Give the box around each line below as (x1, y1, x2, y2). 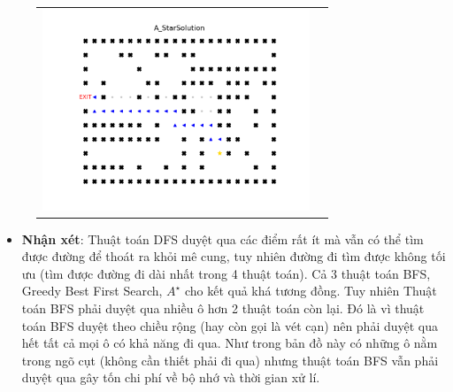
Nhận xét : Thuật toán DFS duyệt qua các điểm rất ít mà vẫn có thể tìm (21, 229, 424, 248)
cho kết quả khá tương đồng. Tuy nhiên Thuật (184, 281, 437, 300)
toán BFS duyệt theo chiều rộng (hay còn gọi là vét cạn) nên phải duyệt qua (21, 316, 439, 334)
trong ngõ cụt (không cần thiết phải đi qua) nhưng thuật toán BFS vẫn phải (21, 350, 439, 369)
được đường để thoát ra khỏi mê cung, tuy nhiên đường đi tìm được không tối (21, 247, 446, 265)
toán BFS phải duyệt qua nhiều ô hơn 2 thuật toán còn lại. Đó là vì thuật (21, 298, 425, 317)
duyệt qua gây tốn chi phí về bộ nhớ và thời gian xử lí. (21, 368, 320, 387)
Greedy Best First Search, (21, 281, 163, 300)
